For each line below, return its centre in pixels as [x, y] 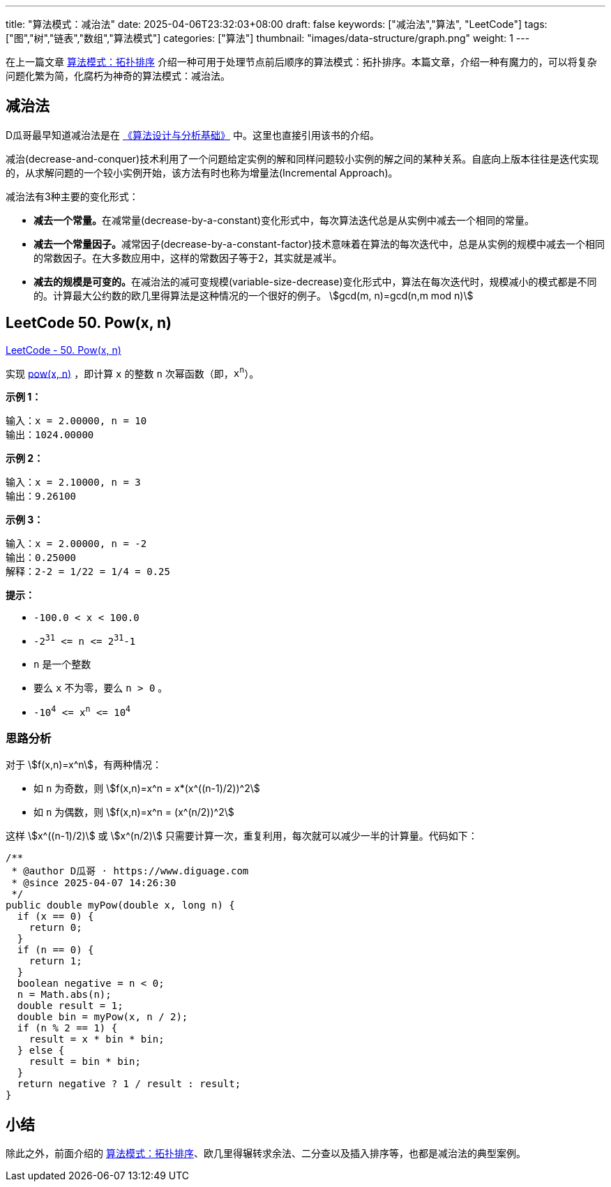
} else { [41, 1051]
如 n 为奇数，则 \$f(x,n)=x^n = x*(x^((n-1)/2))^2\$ [147, 789]
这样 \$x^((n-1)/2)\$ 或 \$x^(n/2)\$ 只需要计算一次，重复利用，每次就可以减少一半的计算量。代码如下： [242, 836]
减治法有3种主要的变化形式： [72, 196]
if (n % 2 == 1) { [67, 1028]
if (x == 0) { [55, 917]
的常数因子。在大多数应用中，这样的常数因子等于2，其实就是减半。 [188, 257]
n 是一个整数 [62, 664]
